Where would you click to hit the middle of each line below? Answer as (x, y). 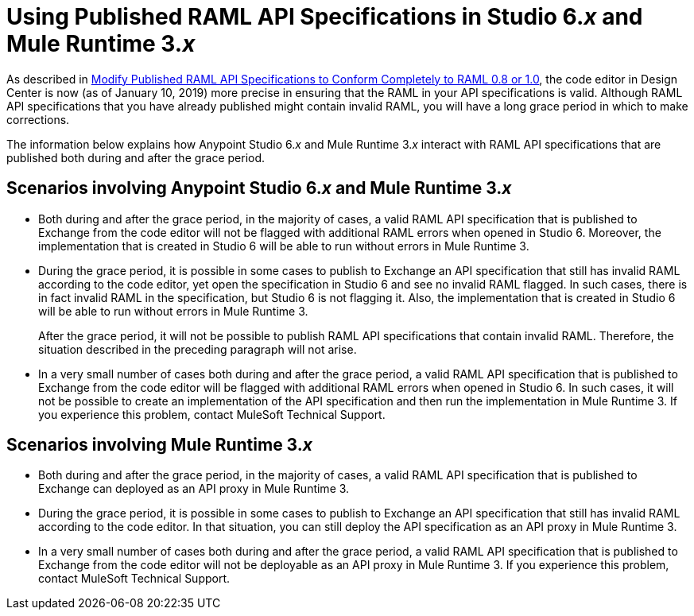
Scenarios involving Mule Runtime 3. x (159, 445)
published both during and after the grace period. (136, 157)
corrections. (38, 119)
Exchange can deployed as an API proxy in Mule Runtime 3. (194, 489)
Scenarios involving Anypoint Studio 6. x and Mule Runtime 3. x (259, 188)
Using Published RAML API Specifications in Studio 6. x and (325, 17)
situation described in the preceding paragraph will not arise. (198, 349)
